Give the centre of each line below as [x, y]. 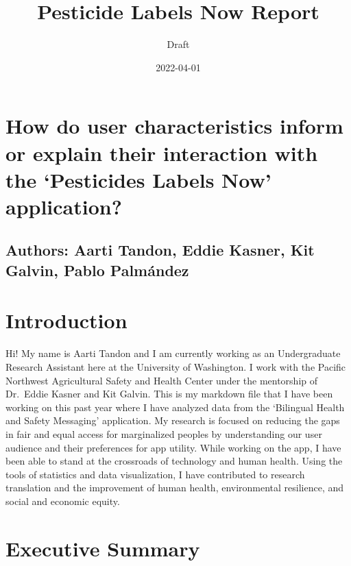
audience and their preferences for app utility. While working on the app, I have [173, 447]
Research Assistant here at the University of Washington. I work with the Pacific [176, 366]
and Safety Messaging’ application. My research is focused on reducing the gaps [173, 420]
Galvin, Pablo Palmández [97, 270]
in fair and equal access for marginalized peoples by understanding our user [164, 433]
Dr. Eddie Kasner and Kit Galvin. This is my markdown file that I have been [169, 394]
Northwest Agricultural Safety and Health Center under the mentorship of [162, 380]
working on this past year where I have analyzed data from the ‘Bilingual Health [175, 407]
